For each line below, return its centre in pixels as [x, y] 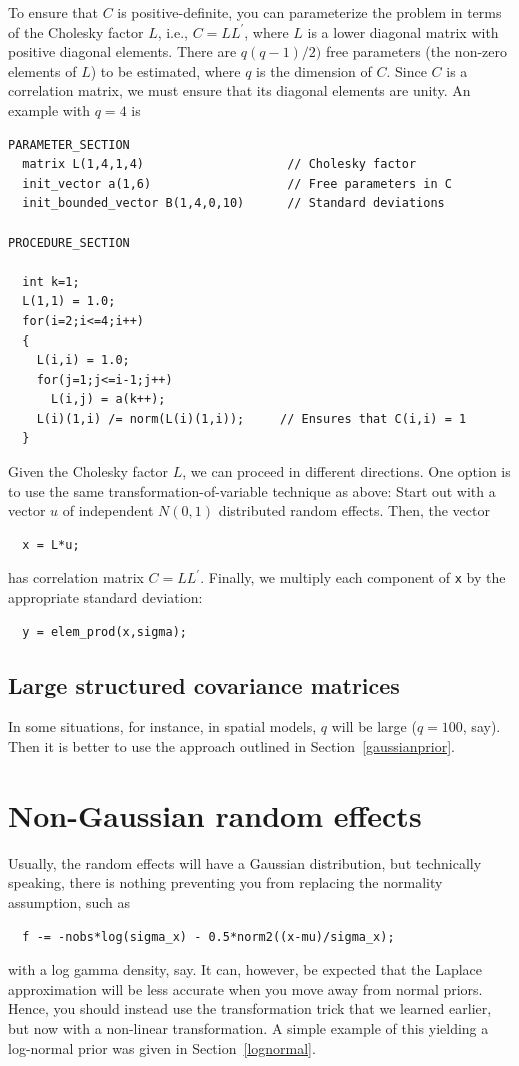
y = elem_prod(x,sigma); [104, 631]
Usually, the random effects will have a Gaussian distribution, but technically [245, 862]
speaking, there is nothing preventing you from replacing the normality [225, 882]
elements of [42, 70]
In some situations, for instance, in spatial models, [162, 726]
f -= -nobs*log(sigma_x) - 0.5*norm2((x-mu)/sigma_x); [208, 936]
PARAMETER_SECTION [69, 144]
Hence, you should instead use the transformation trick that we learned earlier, [250, 1008]
